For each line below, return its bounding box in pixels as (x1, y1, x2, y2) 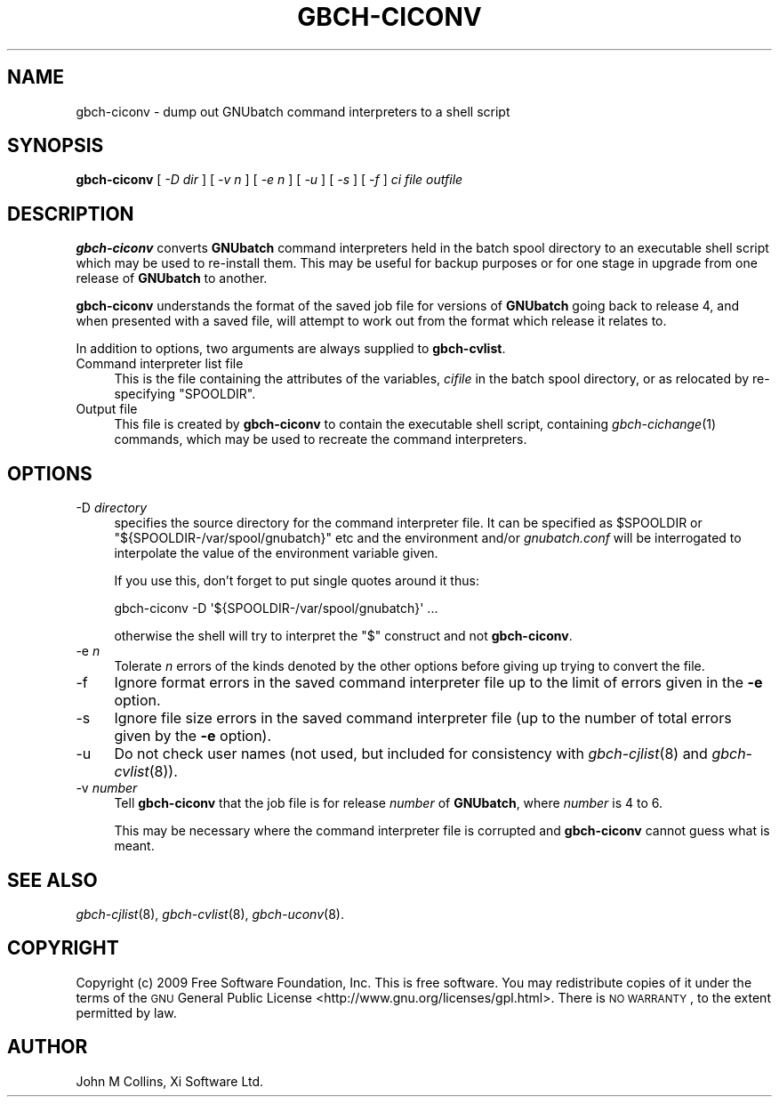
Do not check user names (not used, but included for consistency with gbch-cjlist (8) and (114, 745, 708, 763)
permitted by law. (76, 1004, 177, 1020)
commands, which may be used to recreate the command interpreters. (114, 431, 527, 447)
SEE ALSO (7, 868, 98, 891)
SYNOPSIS (7, 134, 104, 157)
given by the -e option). (114, 727, 272, 745)
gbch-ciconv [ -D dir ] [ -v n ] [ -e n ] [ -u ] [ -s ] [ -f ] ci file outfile (76, 172, 463, 188)
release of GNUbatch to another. (76, 270, 268, 286)
